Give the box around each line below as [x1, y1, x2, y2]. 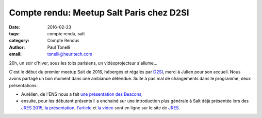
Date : [9, 24, 20, 30]
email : [9, 51, 22, 57]
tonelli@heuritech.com [47, 51, 93, 57]
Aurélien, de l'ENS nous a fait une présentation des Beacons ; [21, 91, 143, 97]
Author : [9, 44, 25, 50]
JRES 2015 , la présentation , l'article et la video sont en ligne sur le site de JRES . [21, 104, 180, 111]
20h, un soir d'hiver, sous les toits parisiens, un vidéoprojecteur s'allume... [9, 60, 158, 66]
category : [9, 38, 30, 44]
